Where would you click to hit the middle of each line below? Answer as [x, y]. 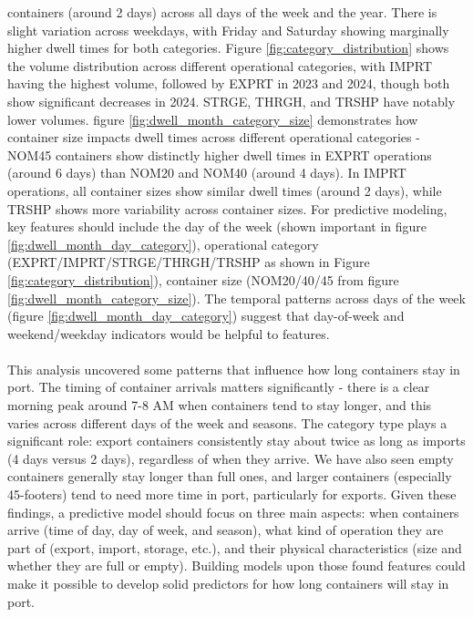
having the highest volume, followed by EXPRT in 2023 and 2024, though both [229, 83]
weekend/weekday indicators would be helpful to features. [169, 333]
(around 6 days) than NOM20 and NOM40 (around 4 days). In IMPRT [207, 173]
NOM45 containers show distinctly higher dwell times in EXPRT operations [220, 154]
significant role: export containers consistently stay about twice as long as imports [236, 441]
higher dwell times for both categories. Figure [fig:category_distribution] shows [228, 48]
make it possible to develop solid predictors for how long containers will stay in [228, 583]
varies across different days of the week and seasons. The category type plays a [227, 422]
